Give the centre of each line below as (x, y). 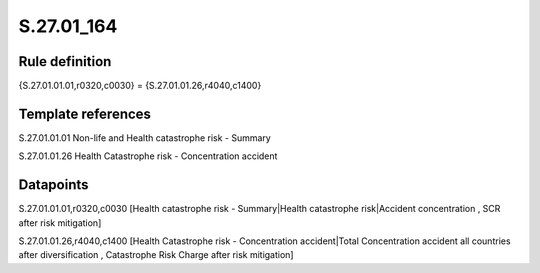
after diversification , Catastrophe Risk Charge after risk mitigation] (156, 255)
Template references (85, 113)
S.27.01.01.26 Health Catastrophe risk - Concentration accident (148, 156)
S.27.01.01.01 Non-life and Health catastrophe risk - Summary (145, 137)
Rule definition (65, 61)
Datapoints (53, 185)
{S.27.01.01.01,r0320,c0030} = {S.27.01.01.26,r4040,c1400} (140, 86)
